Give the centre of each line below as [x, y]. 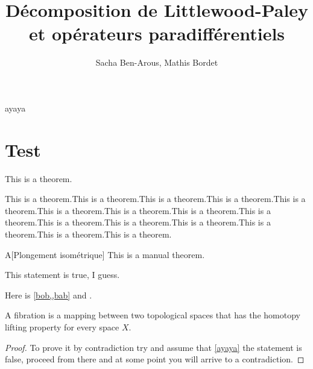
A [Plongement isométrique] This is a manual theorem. [105, 254]
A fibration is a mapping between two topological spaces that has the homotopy [153, 315]
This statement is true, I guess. [62, 275]
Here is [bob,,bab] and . [49, 295]
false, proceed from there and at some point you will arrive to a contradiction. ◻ [155, 359]
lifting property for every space [62, 326]
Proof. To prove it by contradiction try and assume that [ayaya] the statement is [153, 347]
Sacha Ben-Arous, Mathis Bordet [157, 62]
